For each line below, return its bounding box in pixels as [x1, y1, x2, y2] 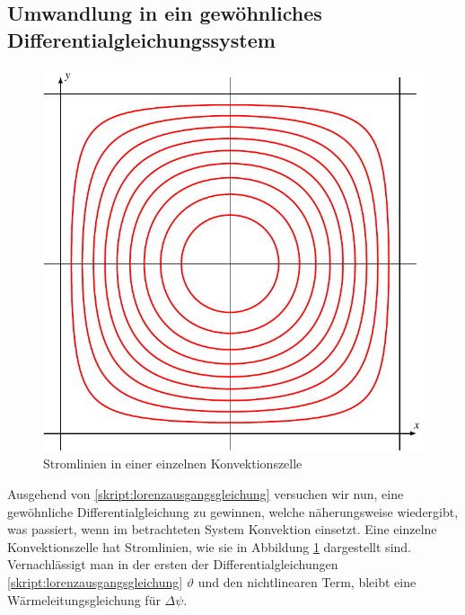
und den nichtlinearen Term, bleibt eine [197, 573, 417, 592]
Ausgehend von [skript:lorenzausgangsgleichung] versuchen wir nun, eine [7, 485, 404, 504]
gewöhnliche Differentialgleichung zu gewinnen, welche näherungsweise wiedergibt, [7, 502, 459, 521]
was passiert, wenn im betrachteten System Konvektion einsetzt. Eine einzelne [7, 520, 437, 539]
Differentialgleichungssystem [7, 25, 276, 53]
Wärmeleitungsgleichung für [7, 590, 161, 609]
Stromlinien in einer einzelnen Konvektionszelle [43, 454, 303, 473]
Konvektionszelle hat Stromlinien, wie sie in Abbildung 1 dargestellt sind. [7, 537, 411, 556]
